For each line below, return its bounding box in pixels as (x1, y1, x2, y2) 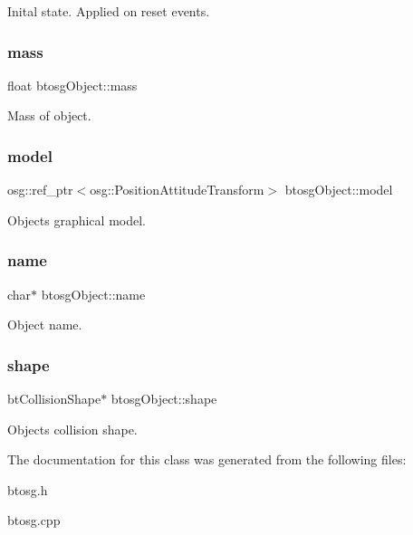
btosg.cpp (7, 511, 61, 530)
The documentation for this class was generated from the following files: (7, 450, 407, 469)
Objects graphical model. (7, 210, 146, 229)
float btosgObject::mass (7, 75, 138, 94)
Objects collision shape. (7, 419, 138, 438)
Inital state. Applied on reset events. (7, 2, 210, 20)
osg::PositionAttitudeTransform (90, 180, 264, 199)
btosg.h (7, 480, 48, 499)
